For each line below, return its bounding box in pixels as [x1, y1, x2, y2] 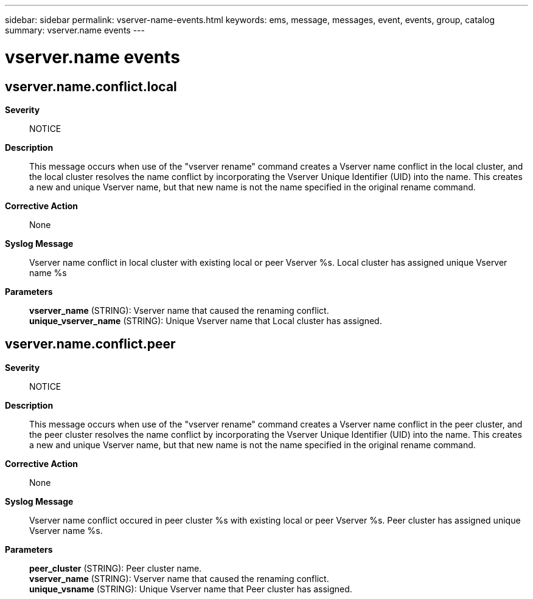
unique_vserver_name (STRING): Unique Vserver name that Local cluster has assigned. [29, 315, 382, 326]
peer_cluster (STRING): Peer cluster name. [29, 563, 202, 573]
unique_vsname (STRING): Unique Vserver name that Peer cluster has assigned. [29, 583, 352, 594]
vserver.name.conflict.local [5, 78, 177, 94]
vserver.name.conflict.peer [5, 336, 176, 352]
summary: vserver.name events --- [5, 25, 145, 35]
